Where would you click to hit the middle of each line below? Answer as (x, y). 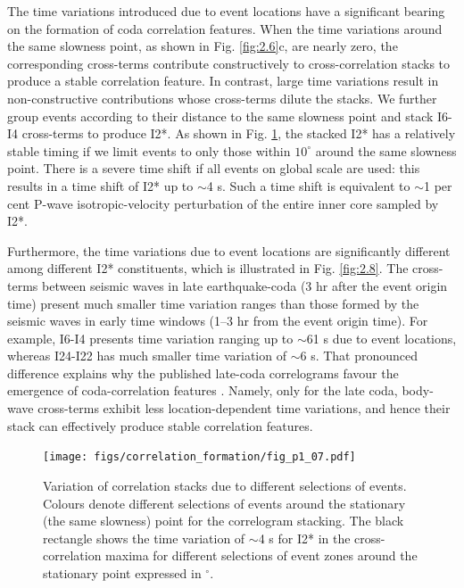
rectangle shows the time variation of (144, 538)
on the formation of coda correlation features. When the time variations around (225, 28)
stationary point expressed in (122, 572)
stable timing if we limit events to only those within (149, 150)
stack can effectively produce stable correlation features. (160, 425)
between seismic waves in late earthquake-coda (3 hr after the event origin (244, 285)
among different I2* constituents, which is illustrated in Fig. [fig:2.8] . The (208, 268)
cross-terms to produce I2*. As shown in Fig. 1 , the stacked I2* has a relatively (239, 133)
